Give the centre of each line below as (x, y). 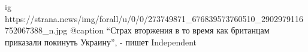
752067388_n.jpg (36, 30)
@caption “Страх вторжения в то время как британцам (170, 30)
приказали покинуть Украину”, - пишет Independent (101, 42)
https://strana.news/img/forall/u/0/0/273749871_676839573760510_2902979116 (154, 18)
